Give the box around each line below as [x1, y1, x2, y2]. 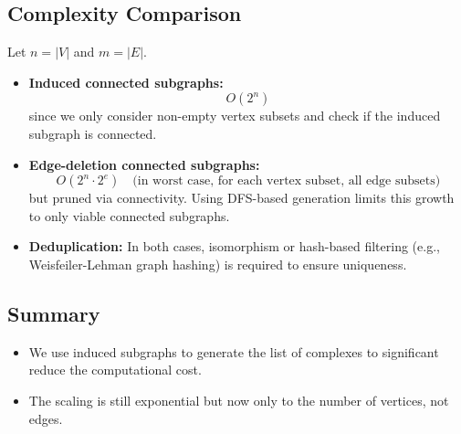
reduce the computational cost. [28, 360, 202, 379]
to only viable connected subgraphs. [28, 206, 230, 225]
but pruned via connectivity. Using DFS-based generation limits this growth [28, 188, 455, 207]
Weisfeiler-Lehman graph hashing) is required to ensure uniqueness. [28, 254, 407, 273]
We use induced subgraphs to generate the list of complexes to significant [28, 342, 439, 361]
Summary [7, 299, 100, 327]
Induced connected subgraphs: [28, 72, 224, 91]
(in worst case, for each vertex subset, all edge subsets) [132, 175, 441, 188]
